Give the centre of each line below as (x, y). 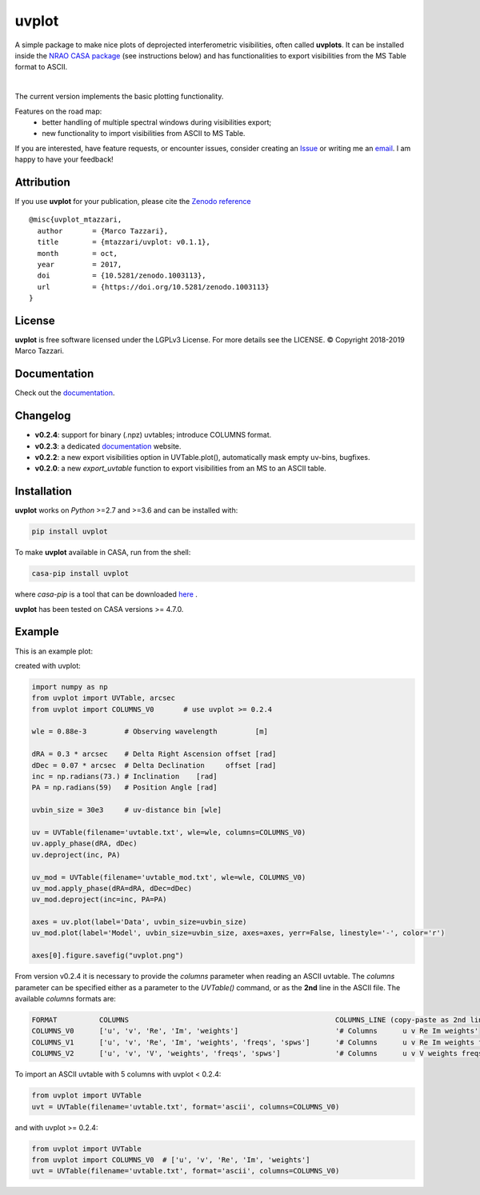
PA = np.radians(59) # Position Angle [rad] (124, 787)
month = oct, (78, 253)
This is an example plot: (54, 651)
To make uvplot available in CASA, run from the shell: (103, 553)
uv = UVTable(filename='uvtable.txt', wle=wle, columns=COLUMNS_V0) (169, 832)
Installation (43, 492)
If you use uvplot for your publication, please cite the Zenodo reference (133, 201)
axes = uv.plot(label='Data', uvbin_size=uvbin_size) (139, 922)
